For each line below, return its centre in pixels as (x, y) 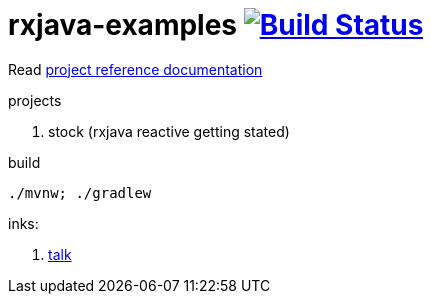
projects (35, 100)
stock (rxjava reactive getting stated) (169, 131)
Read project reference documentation (135, 69)
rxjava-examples (123, 25)
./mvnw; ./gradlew (80, 192)
